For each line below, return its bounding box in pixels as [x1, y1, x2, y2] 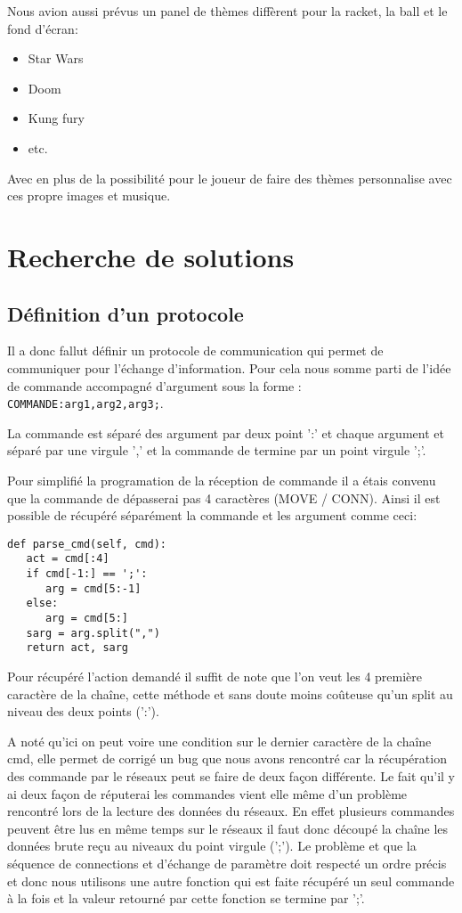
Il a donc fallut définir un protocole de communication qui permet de [7, 341, 384, 360]
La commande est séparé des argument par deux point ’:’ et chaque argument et [7, 423, 444, 442]
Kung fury [28, 109, 85, 127]
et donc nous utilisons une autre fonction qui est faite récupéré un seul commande [7, 871, 455, 890]
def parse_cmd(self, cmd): [7, 537, 166, 550]
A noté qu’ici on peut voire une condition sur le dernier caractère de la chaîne [7, 731, 432, 750]
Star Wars [28, 49, 84, 68]
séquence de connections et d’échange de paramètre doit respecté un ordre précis [7, 853, 447, 872]
